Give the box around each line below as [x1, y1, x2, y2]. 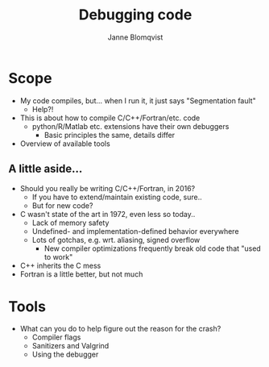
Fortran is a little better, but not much [19, 269, 143, 279]
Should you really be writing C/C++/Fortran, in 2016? [19, 183, 196, 193]
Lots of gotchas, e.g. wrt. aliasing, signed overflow [31, 235, 201, 244]
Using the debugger [31, 349, 99, 360]
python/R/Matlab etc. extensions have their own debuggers [31, 121, 230, 131]
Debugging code [78, 6, 192, 24]
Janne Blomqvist [107, 32, 163, 42]
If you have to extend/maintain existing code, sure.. [31, 192, 203, 202]
